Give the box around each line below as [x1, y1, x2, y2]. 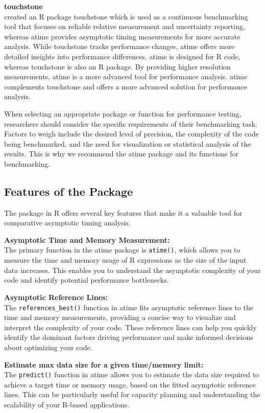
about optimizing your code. [4, 341, 92, 352]
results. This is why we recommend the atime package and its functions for [4, 148, 239, 159]
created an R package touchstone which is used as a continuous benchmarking [4, 11, 248, 21]
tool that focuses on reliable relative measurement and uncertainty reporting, [4, 21, 245, 32]
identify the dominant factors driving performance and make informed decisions [4, 332, 253, 342]
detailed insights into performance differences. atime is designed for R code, [4, 51, 240, 61]
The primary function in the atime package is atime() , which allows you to [4, 244, 240, 255]
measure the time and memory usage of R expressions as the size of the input [4, 255, 247, 265]
